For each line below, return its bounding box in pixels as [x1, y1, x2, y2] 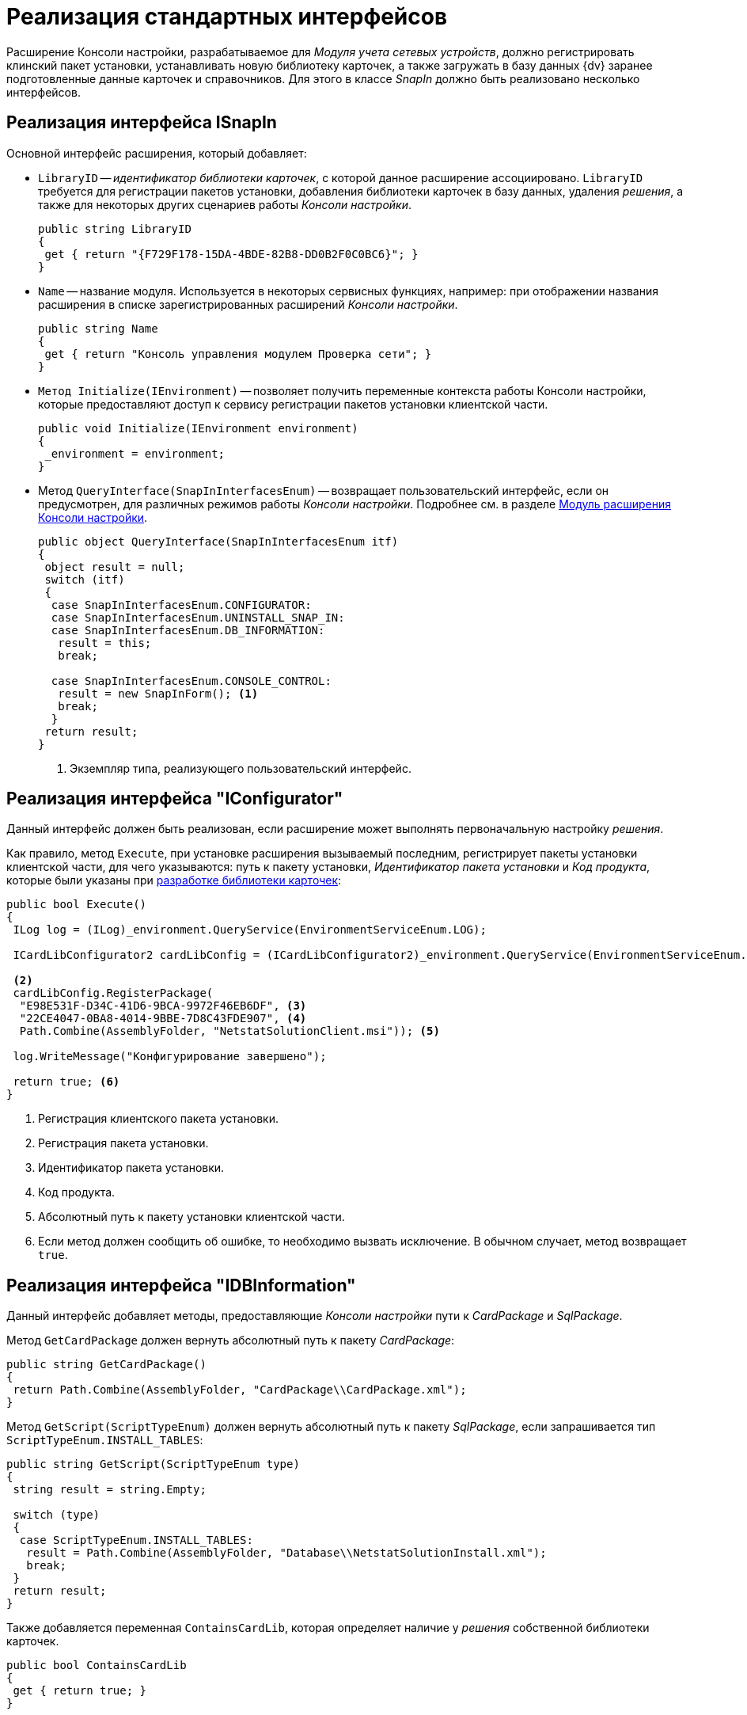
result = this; [58, 636, 152, 649]
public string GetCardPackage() [6, 1358, 207, 1371]
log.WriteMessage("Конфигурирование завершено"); [13, 1050, 327, 1063]
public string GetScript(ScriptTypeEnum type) [6, 1458, 300, 1471]
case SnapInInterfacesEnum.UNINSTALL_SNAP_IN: [51, 610, 345, 624]
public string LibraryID [38, 222, 191, 235]
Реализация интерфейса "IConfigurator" [6, 789, 343, 809]
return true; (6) [13, 1075, 120, 1089]
